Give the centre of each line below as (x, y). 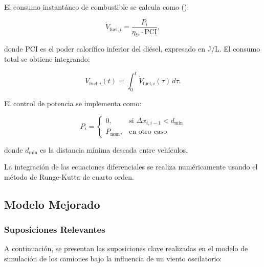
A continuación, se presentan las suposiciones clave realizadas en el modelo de (126, 248)
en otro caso (148, 132)
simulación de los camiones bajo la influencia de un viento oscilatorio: (113, 258)
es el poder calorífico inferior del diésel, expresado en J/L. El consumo (150, 49)
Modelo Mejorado (52, 204)
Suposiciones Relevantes (55, 229)
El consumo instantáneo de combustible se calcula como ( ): (97, 7)
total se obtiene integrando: (47, 59)
